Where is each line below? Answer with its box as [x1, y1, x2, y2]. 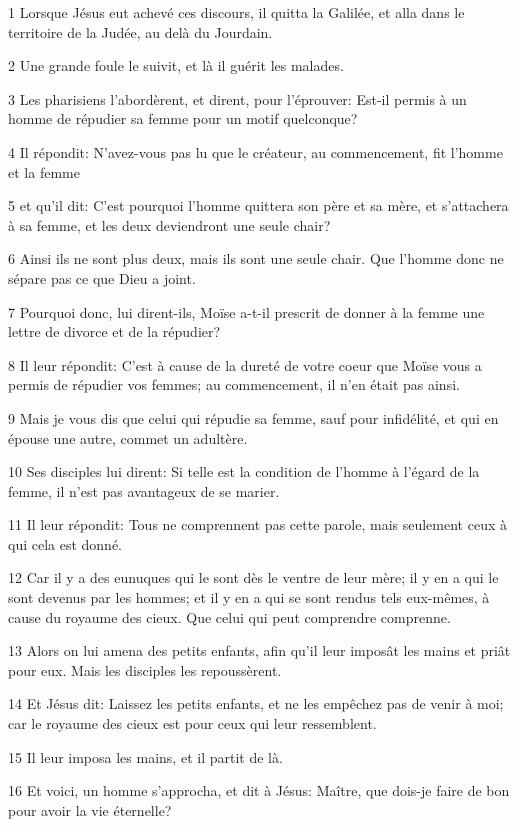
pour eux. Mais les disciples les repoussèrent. [8, 659, 282, 680]
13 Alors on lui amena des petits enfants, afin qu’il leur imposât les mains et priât [8, 640, 511, 661]
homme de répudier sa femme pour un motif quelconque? [8, 108, 358, 129]
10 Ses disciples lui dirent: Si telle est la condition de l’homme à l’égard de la [8, 461, 480, 482]
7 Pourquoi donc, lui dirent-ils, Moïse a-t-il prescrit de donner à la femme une [8, 301, 485, 322]
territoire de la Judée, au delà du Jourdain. [8, 21, 273, 42]
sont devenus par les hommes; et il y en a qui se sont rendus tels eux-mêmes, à [8, 587, 490, 608]
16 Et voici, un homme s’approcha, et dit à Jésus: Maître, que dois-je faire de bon [8, 780, 510, 801]
